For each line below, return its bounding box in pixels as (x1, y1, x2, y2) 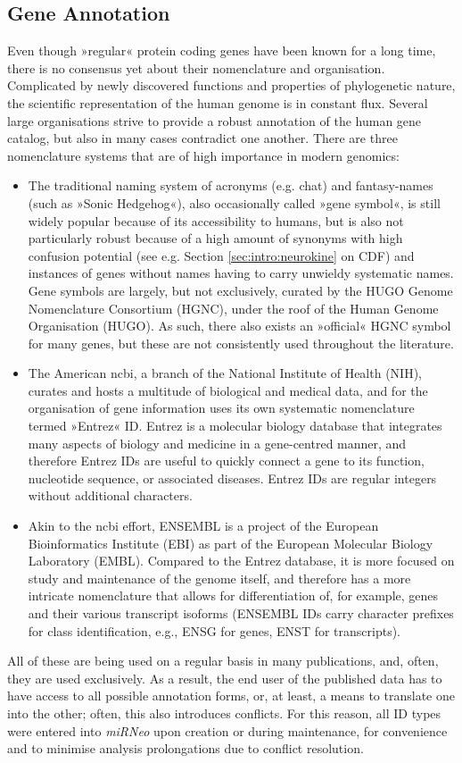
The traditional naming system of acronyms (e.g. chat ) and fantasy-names (28, 176, 433, 195)
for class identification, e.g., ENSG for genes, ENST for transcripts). (28, 621, 401, 640)
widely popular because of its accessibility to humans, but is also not (28, 211, 404, 230)
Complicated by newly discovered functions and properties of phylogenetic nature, (7, 76, 456, 95)
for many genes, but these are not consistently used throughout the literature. (28, 333, 454, 352)
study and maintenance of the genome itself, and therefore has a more (28, 568, 411, 587)
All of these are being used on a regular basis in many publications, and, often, (7, 651, 439, 670)
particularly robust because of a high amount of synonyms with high (28, 229, 403, 247)
